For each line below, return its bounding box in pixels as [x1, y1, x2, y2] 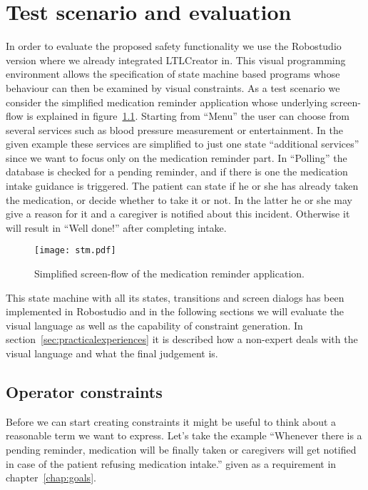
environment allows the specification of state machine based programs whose [6, 66, 340, 81]
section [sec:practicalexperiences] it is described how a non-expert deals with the [6, 332, 358, 347]
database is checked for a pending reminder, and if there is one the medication [6, 164, 348, 179]
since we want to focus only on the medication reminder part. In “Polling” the [6, 150, 347, 165]
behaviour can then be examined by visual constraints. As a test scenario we [6, 80, 340, 95]
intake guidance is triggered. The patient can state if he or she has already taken [6, 178, 359, 193]
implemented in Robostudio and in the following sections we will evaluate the [6, 304, 344, 319]
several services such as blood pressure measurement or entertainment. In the [6, 122, 343, 137]
